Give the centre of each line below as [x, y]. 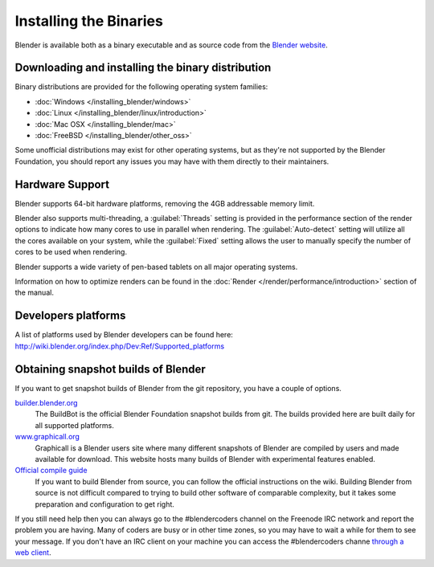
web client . [33, 553]
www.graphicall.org [47, 437]
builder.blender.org [46, 403]
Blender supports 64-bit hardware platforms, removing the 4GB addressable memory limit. [165, 203]
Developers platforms [70, 316]
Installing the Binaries [89, 21]
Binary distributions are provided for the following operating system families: [141, 87]
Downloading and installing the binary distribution [143, 68]
